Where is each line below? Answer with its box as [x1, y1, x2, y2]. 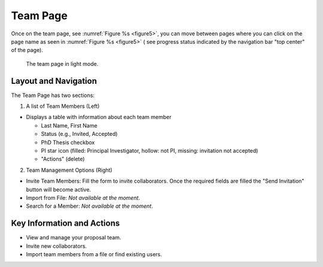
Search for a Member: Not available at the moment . [26, 202, 153, 210]
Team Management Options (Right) [26, 166, 113, 174]
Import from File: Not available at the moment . [26, 194, 141, 201]
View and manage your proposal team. [26, 234, 121, 241]
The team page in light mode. [26, 60, 99, 67]
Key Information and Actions [11, 219, 120, 229]
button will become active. [26, 186, 92, 193]
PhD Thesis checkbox [41, 138, 95, 146]
